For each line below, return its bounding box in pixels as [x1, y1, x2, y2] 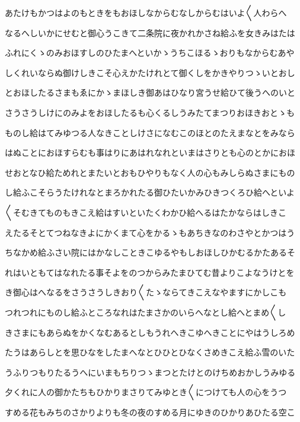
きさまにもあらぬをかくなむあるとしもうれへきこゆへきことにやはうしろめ [5, 326, 295, 338]
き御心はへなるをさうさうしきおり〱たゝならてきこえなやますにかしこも [5, 286, 287, 298]
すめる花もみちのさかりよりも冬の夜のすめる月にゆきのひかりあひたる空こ [5, 405, 295, 418]
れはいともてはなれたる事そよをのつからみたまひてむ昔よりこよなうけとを [5, 266, 295, 278]
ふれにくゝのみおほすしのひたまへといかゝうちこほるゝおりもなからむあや [5, 46, 295, 59]
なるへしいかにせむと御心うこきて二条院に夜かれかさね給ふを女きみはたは [5, 26, 295, 39]
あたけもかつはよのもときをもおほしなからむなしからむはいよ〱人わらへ [5, 7, 287, 18]
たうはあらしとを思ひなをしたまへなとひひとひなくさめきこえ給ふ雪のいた [5, 346, 295, 358]
